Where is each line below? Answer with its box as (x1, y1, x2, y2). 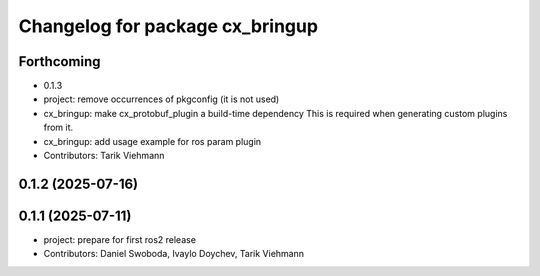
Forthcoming (18, 53, 101, 70)
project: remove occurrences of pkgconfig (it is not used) (43, 93, 280, 105)
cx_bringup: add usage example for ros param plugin (43, 135, 262, 147)
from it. (43, 121, 74, 134)
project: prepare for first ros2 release (43, 233, 197, 245)
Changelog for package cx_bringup (18, 15, 319, 37)
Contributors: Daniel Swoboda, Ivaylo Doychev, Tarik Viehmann (43, 248, 305, 260)
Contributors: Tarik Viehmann (43, 150, 165, 162)
